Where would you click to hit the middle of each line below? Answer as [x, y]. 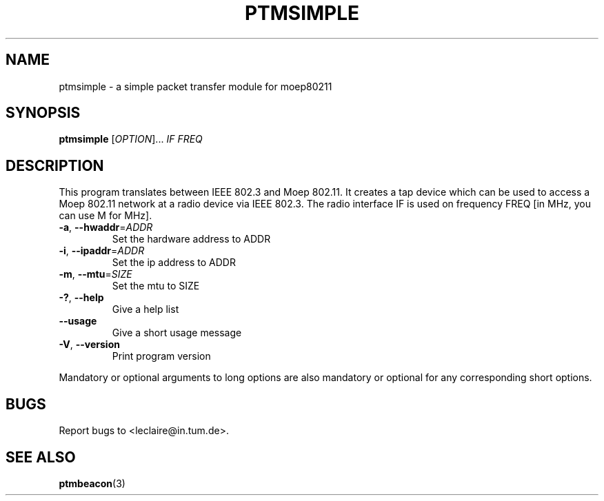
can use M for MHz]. [105, 216]
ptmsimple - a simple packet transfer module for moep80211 [195, 86]
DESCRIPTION [55, 165]
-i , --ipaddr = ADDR [102, 251]
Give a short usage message [177, 333]
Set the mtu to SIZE [156, 286]
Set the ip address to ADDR [174, 263]
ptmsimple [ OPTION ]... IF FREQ [131, 139]
